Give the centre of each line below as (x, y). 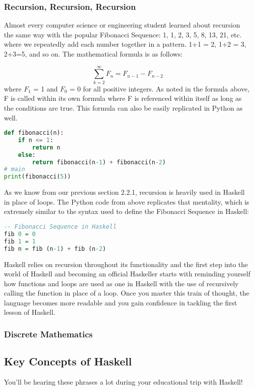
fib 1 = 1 (20, 241)
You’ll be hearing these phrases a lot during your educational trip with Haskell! (123, 382)
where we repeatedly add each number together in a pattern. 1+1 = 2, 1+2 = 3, (125, 44)
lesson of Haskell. (30, 312)
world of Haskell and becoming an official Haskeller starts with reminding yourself (127, 274)
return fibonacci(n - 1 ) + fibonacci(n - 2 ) (99, 162)
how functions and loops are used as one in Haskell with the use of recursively (121, 283)
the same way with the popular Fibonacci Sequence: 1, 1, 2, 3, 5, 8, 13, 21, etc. (123, 34)
